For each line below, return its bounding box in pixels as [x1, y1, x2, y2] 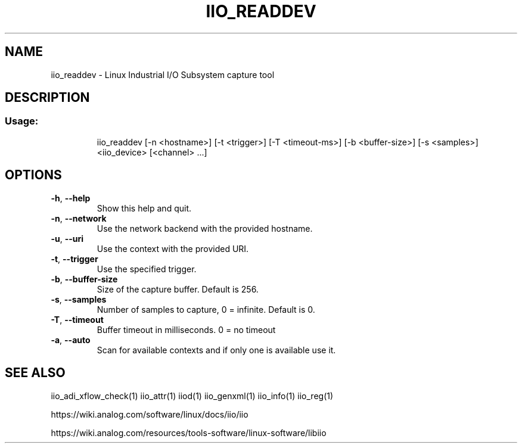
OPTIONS [5, 167, 62, 183]
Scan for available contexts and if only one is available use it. [97, 344, 336, 355]
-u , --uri [51, 233, 84, 244]
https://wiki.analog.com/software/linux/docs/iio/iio [51, 409, 248, 419]
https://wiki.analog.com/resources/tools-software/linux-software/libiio [51, 427, 327, 438]
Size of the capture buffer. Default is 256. [97, 284, 259, 294]
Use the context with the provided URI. [97, 243, 249, 254]
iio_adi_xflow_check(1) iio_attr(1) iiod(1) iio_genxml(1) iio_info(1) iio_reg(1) [51, 390, 334, 401]
